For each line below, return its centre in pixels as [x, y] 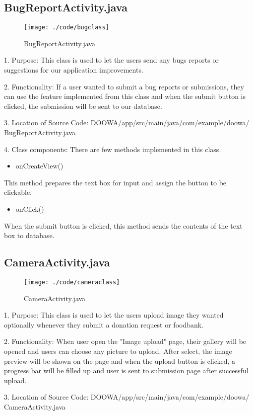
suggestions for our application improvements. [74, 70]
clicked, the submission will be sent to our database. [83, 106]
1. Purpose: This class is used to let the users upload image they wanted [114, 315]
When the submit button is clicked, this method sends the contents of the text [123, 225]
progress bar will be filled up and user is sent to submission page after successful [126, 371]
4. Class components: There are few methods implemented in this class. [113, 149]
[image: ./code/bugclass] [66, 28]
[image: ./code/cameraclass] [72, 282]
